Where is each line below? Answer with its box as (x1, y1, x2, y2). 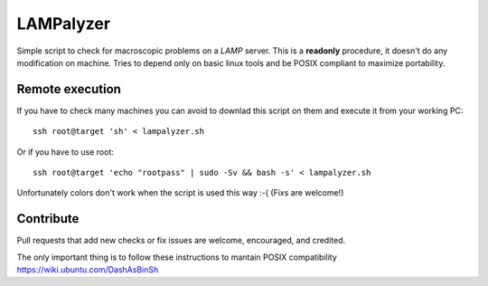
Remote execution (16, 81, 122, 97)
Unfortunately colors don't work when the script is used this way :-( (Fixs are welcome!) (16, 187, 344, 198)
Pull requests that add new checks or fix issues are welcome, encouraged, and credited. (16, 235, 346, 246)
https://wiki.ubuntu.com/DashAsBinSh (16, 264, 159, 275)
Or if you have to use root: (16, 146, 115, 157)
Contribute (16, 211, 80, 226)
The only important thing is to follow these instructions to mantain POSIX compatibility (16, 252, 338, 262)
